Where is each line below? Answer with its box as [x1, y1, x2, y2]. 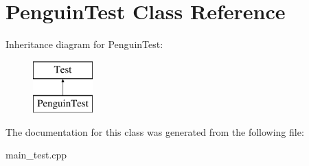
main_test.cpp [5, 147, 67, 162]
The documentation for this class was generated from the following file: [5, 124, 304, 139]
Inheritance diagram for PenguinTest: [5, 37, 163, 51]
